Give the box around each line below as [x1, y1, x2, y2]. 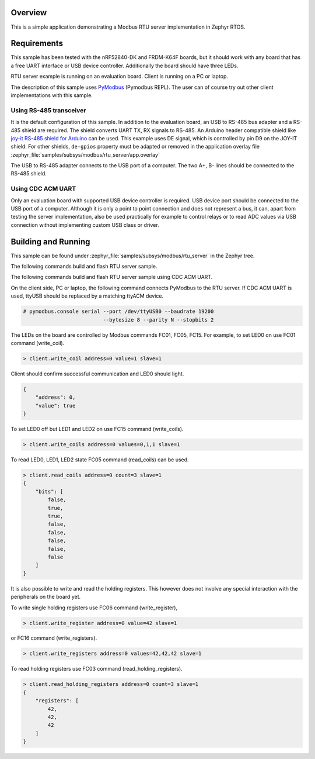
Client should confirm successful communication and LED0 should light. [10, 370, 184, 377]
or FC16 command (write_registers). [10, 634, 97, 641]
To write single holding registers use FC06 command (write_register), [10, 604, 178, 611]
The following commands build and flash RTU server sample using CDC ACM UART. [10, 274, 213, 281]
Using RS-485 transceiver [10, 106, 86, 114]
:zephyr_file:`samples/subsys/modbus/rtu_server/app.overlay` [10, 151, 160, 158]
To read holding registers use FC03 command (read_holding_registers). [10, 665, 183, 672]
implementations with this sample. [10, 91, 93, 99]
